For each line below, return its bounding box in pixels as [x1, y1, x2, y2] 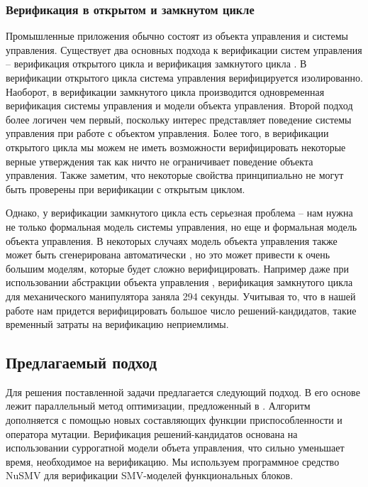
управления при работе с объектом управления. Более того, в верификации [6, 126, 329, 141]
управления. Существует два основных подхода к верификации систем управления [6, 42, 362, 57]
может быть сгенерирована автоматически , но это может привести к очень [6, 247, 330, 262]
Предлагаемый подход [6, 351, 157, 373]
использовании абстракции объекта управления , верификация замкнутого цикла [6, 275, 353, 290]
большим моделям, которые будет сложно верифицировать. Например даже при [6, 261, 350, 275]
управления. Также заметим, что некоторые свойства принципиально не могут [6, 168, 344, 182]
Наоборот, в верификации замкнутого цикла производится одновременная [6, 84, 325, 99]
